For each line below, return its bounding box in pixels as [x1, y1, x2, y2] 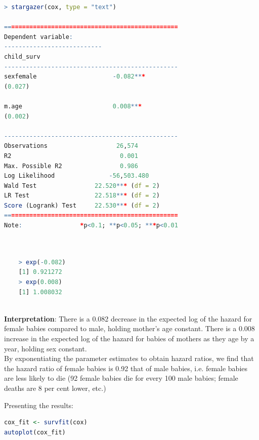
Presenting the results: [4, 399, 74, 410]
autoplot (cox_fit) [4, 428, 66, 436]
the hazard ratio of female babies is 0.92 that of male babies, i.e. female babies [4, 363, 248, 373]
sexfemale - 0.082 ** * [4, 73, 146, 81]
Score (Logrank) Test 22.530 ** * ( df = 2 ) [4, 202, 160, 209]
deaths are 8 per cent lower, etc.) [4, 382, 106, 393]
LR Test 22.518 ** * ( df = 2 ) [4, 192, 160, 199]
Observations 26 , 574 [4, 142, 138, 150]
